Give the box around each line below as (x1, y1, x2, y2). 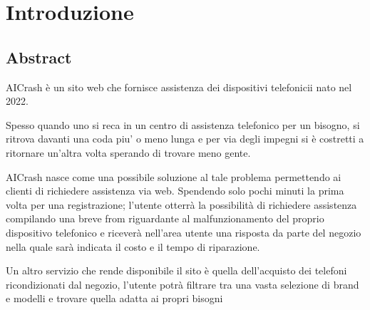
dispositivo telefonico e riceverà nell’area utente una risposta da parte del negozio (6, 224, 361, 239)
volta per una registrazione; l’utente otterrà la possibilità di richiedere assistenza (6, 197, 357, 212)
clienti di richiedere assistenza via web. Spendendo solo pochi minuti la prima (6, 183, 344, 198)
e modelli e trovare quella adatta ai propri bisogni (6, 291, 223, 306)
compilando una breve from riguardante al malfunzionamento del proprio (6, 211, 324, 226)
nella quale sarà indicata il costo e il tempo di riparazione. (6, 239, 260, 254)
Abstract (6, 46, 72, 68)
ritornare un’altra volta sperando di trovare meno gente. (6, 145, 251, 160)
